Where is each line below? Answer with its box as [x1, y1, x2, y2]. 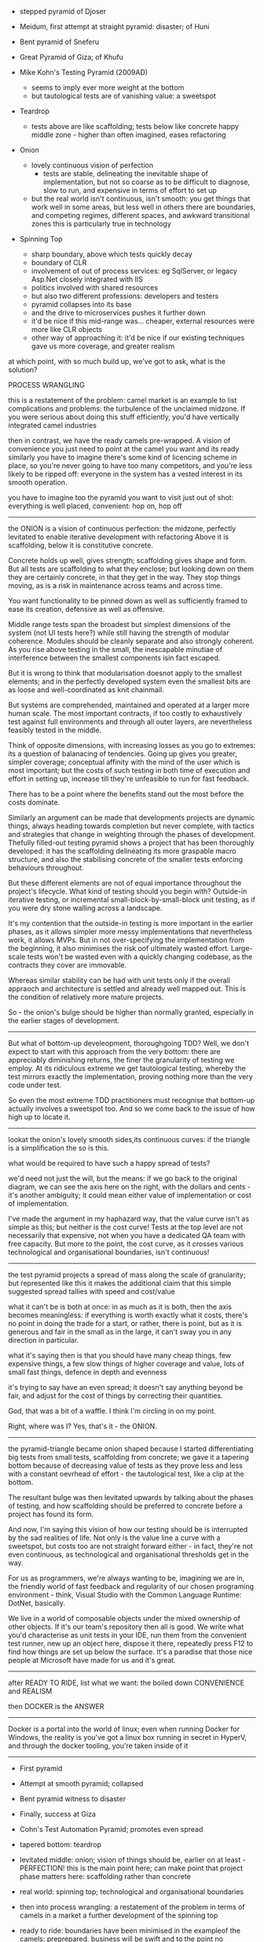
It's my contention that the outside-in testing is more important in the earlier [8, 919, 254, 927]
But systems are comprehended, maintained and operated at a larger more [8, 700, 250, 709]
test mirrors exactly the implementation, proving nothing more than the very [8, 1072, 253, 1081]
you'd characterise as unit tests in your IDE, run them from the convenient [8, 1631, 247, 1639]
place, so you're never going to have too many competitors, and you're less [8, 461, 253, 470]
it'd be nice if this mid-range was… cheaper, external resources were [31, 316, 255, 326]
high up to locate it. [8, 1112, 71, 1122]
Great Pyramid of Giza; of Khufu [19, 53, 124, 61]
